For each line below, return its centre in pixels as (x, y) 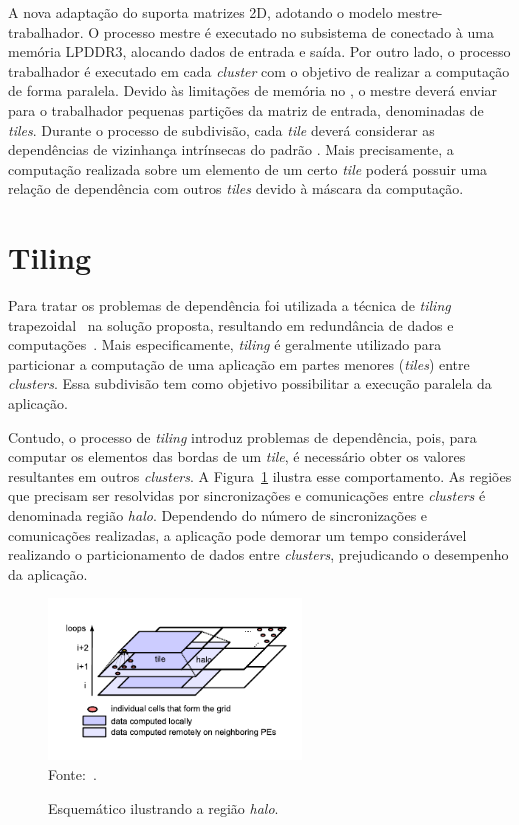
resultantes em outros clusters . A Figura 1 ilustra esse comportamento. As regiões (260, 475)
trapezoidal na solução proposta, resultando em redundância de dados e (231, 324)
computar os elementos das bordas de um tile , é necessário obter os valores (237, 456)
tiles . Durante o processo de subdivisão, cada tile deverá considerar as (221, 129)
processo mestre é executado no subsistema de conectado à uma (298, 31)
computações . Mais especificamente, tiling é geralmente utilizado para (225, 344)
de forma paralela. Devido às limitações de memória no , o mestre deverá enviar (253, 90)
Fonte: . (72, 773)
